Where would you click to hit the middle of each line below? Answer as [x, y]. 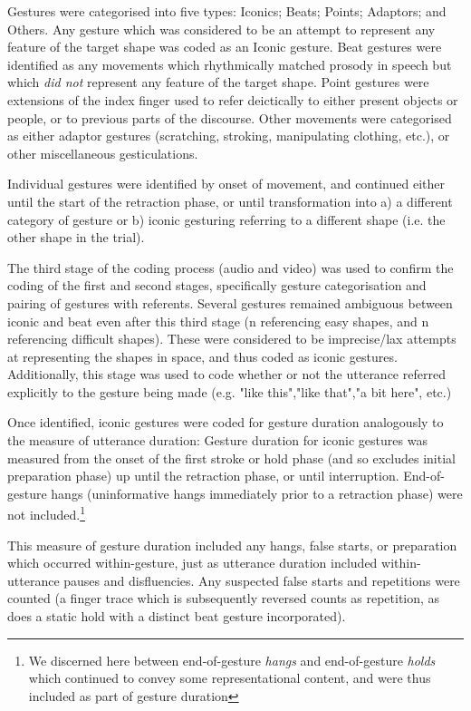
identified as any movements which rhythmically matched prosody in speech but [230, 64]
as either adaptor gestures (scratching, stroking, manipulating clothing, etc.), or [229, 136]
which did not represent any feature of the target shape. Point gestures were [218, 82]
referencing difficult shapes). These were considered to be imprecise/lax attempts [232, 339]
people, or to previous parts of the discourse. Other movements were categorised [230, 117]
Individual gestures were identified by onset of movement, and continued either [226, 184]
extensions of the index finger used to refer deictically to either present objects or [233, 99]
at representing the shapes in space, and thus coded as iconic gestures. [202, 356]
